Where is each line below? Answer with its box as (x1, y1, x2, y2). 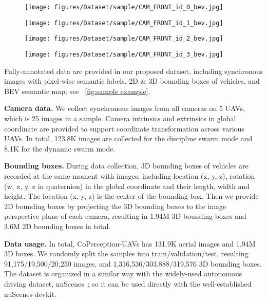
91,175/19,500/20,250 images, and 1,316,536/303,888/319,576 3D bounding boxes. (4, 258, 262, 269)
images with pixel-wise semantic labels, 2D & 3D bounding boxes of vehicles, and (4, 76, 260, 86)
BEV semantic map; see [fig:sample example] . (4, 85, 150, 96)
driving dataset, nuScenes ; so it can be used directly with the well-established (4, 278, 252, 289)
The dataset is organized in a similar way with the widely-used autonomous (4, 268, 242, 279)
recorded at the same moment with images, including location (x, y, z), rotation (4, 170, 255, 181)
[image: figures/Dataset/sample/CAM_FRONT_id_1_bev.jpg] (25, 19, 223, 27)
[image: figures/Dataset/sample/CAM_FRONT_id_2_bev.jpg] (25, 35, 223, 43)
